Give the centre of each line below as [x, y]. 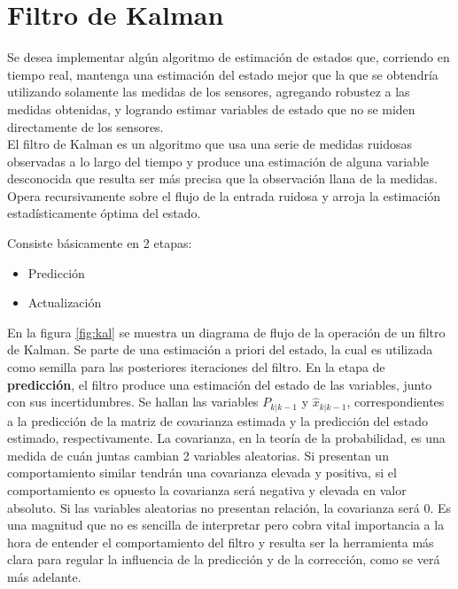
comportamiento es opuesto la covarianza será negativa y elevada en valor [207, 490]
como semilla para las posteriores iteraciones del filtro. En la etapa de [196, 367]
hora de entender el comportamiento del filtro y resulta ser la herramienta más [221, 542]
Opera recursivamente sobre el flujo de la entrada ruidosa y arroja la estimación [224, 195]
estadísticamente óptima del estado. [104, 213]
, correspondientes [396, 402]
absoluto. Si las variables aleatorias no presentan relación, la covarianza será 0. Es [229, 507]
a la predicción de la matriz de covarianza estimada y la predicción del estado [218, 420]
